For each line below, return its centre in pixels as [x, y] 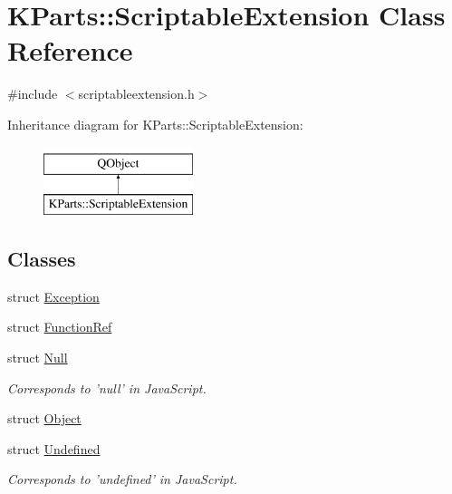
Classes [42, 259]
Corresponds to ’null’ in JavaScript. [107, 387]
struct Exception [53, 296]
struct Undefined [54, 448]
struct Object [44, 418]
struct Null [38, 358]
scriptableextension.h [136, 94]
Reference [70, 50]
